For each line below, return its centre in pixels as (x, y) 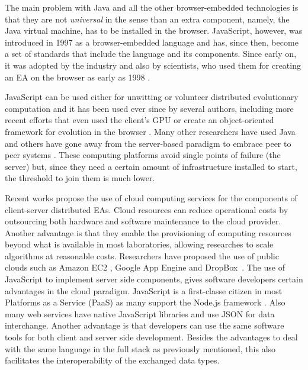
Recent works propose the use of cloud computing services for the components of (151, 197)
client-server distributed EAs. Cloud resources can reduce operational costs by (147, 209)
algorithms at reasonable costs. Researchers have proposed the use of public (142, 255)
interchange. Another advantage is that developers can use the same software (145, 325)
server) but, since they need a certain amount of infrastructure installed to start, (151, 166)
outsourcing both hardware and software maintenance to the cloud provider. (143, 221)
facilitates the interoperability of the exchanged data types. (112, 360)
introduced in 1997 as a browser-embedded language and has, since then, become (152, 42)
